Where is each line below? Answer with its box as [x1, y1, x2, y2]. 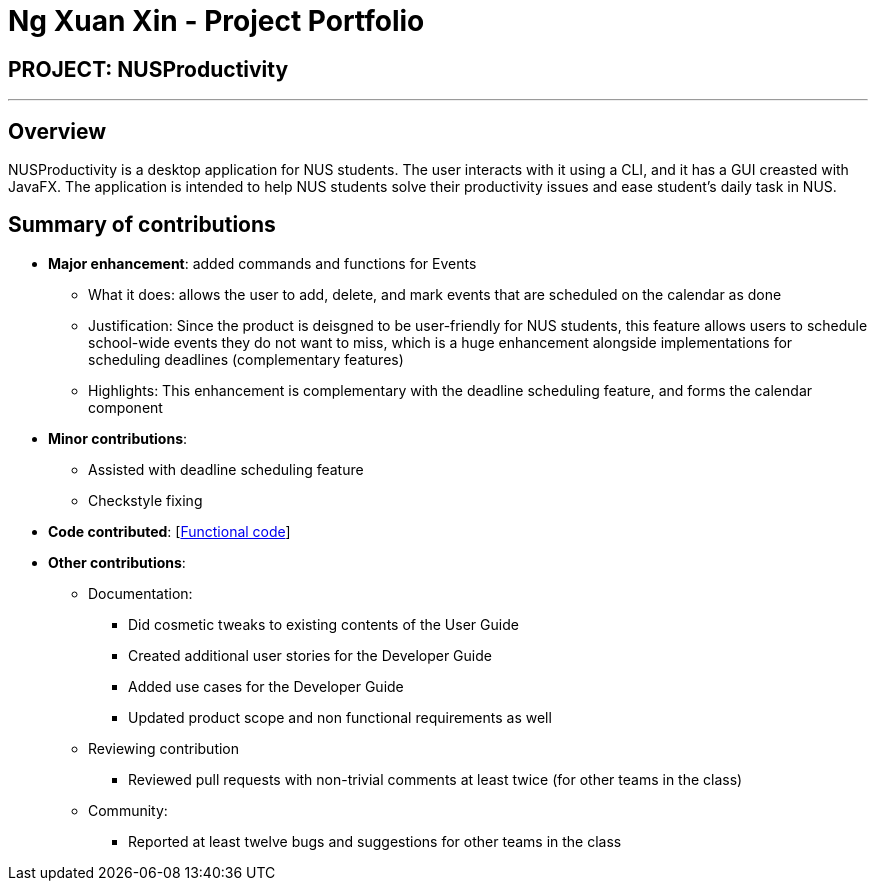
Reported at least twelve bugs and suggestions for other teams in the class [128, 832, 622, 850]
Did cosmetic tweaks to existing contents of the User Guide [128, 615, 519, 633]
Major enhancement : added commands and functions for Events [48, 254, 477, 272]
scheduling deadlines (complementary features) [88, 350, 404, 368]
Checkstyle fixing [88, 491, 203, 509]
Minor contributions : [48, 429, 188, 447]
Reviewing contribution [88, 739, 240, 757]
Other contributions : [48, 553, 186, 571]
